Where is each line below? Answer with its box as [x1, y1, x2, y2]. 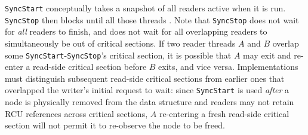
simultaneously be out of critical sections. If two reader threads [5, 36, 236, 49]
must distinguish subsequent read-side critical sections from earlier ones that [5, 72, 285, 84]
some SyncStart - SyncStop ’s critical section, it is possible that [5, 48, 232, 61]
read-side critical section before [33, 60, 147, 73]
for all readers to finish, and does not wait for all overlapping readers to [5, 25, 267, 38]
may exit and [243, 48, 291, 61]
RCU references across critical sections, [5, 107, 148, 119]
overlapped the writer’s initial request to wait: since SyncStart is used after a [5, 84, 289, 96]
